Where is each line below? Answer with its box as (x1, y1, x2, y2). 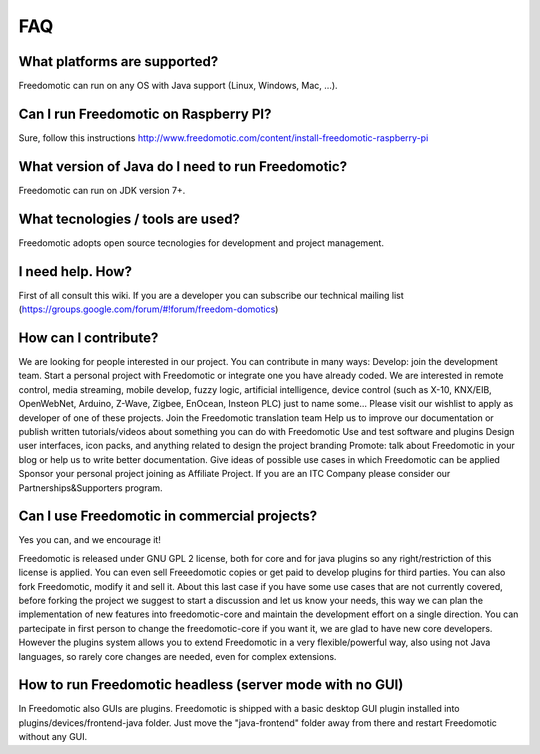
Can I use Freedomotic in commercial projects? (18, 508, 318, 525)
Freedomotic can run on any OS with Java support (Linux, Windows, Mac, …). (18, 80, 339, 92)
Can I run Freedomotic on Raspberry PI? (18, 105, 272, 122)
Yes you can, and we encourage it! (18, 534, 162, 546)
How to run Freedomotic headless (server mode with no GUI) (18, 676, 404, 694)
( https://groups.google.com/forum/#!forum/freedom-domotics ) (18, 303, 279, 315)
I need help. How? (18, 263, 132, 280)
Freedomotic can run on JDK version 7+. (18, 184, 186, 196)
